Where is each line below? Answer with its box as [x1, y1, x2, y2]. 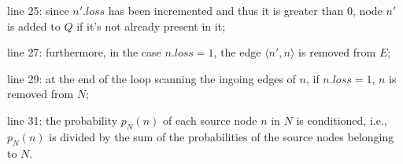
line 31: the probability [7, 111, 118, 128]
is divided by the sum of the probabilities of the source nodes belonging [49, 128, 394, 144]
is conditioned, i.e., [296, 111, 387, 128]
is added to [7, 17, 61, 34]
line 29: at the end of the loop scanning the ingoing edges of [7, 70, 296, 86]
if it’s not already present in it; [76, 17, 226, 34]
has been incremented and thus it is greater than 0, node [108, 2, 383, 18]
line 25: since [7, 2, 69, 18]
